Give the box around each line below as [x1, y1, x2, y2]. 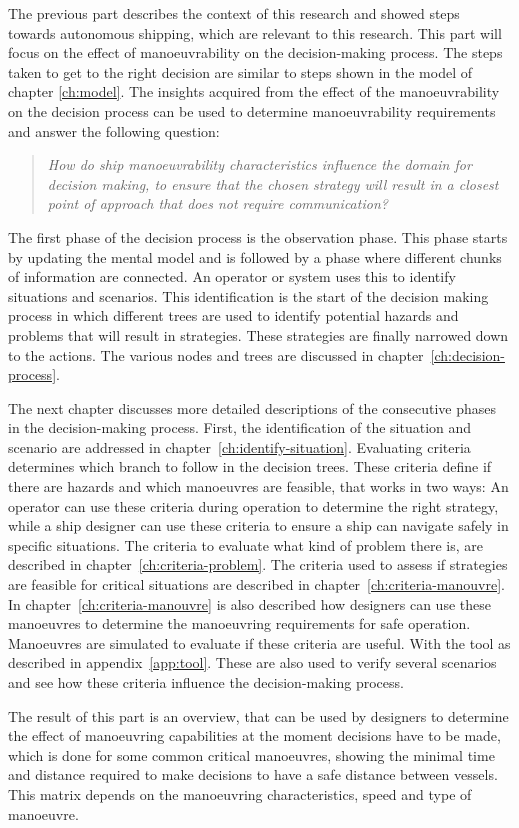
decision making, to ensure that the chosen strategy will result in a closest [47, 173, 499, 194]
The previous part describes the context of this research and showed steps [8, 3, 460, 23]
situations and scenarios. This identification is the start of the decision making [8, 285, 489, 306]
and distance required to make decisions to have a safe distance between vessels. [8, 764, 498, 785]
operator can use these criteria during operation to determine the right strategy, [8, 495, 499, 516]
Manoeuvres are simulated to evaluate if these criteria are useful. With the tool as [8, 632, 511, 653]
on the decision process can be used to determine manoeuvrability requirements [8, 100, 496, 121]
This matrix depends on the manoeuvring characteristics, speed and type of [8, 783, 472, 804]
